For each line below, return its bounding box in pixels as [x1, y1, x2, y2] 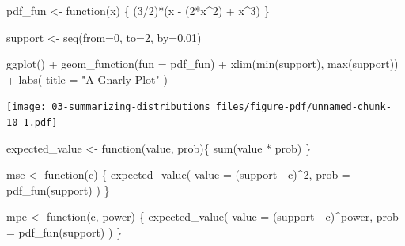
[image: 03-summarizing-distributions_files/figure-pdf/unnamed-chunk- [6, 101, 392, 113]
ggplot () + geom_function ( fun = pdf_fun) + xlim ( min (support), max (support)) [6, 55, 399, 72]
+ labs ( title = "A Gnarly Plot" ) [6, 70, 168, 87]
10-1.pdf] [6, 117, 58, 129]
